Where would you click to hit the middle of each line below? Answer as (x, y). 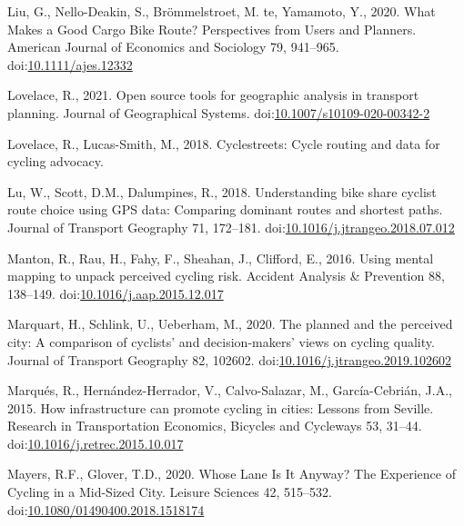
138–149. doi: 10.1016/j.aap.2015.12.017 (116, 293)
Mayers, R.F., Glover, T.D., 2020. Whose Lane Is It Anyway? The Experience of (232, 474)
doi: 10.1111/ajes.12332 (70, 64)
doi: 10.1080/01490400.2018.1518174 (106, 509)
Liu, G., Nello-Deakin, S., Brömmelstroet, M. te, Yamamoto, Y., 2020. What (222, 11)
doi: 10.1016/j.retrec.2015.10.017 (96, 443)
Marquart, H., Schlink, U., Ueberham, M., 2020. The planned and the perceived (230, 324)
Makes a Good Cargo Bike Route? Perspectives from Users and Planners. (212, 29)
